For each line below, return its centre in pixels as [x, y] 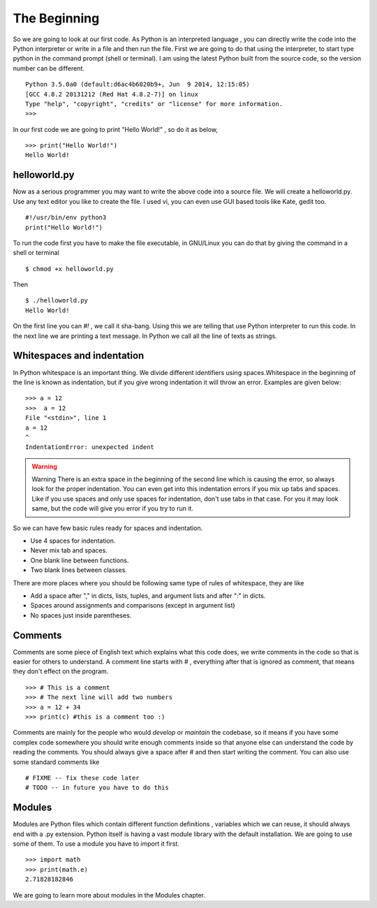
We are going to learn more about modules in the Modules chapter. [109, 895]
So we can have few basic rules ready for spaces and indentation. [108, 528]
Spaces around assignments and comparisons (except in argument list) [133, 606]
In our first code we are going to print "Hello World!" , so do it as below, [116, 129]
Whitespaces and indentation [79, 356]
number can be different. [49, 68]
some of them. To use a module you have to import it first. [96, 844]
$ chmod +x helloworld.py [70, 269]
